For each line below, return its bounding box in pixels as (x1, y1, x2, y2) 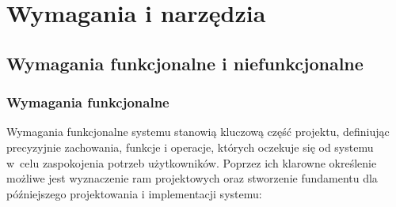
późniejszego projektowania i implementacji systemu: (6, 185, 262, 201)
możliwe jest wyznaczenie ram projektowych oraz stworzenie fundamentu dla (6, 170, 378, 186)
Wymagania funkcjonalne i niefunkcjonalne (6, 51, 364, 75)
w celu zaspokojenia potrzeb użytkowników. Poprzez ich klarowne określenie (6, 154, 377, 171)
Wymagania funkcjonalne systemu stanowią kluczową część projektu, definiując (6, 123, 390, 140)
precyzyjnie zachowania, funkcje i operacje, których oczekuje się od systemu (6, 138, 374, 155)
